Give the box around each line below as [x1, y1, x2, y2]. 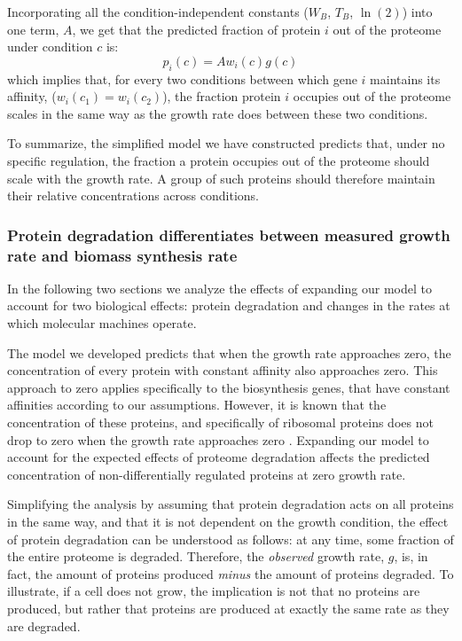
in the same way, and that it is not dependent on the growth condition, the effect [7, 512, 449, 530]
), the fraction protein [162, 87, 281, 106]
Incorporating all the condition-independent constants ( [7, 3, 309, 20]
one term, [7, 20, 59, 38]
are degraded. [7, 616, 81, 635]
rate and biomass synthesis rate [7, 244, 238, 266]
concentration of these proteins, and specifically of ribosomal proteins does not [7, 413, 434, 432]
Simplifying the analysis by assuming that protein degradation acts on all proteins [7, 495, 454, 513]
